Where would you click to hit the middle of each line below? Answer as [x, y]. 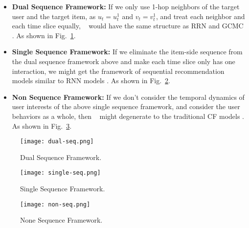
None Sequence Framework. [61, 220]
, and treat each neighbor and [200, 16]
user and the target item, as [54, 16]
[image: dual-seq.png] [57, 142]
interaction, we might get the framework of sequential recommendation [118, 71]
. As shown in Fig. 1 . [44, 35]
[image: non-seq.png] [55, 204]
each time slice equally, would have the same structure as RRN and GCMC [128, 26]
